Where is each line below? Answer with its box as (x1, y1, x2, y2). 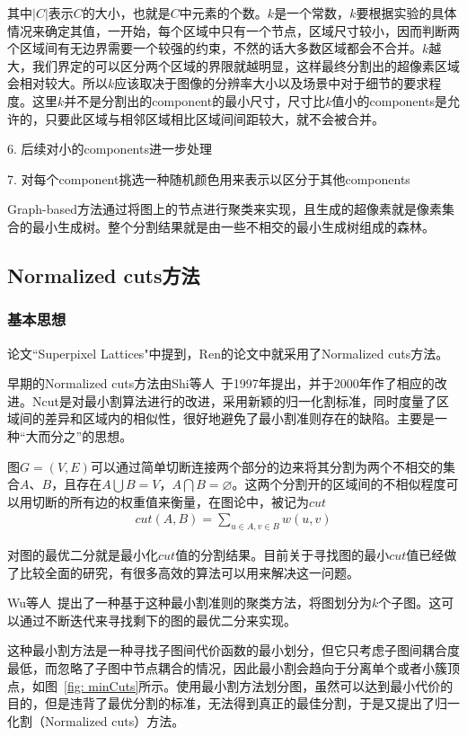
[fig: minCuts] (64, 676, 139, 695)
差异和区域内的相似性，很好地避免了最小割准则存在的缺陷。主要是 (44, 409, 435, 428)
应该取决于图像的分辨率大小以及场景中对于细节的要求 (114, 74, 429, 93)
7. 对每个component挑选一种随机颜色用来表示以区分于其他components (7, 169, 410, 188)
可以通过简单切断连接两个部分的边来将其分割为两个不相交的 (90, 457, 443, 475)
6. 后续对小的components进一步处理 (7, 139, 212, 158)
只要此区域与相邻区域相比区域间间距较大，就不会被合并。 (44, 109, 384, 128)
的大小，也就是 (82, 4, 171, 22)
